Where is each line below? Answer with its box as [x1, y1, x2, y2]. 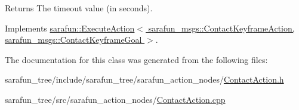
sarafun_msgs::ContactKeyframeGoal [5, 33, 142, 46]
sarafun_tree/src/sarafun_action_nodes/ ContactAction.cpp [5, 93, 226, 105]
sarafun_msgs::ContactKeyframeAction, [148, 21, 295, 34]
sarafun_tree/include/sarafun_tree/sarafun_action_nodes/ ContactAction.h [5, 73, 284, 86]
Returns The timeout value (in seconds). [5, 2, 153, 14]
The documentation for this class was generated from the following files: [5, 53, 268, 65]
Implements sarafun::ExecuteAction [5, 21, 135, 34]
